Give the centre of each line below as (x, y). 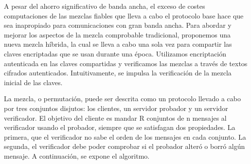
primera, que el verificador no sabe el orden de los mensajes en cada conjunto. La (125, 137)
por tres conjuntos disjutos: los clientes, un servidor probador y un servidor (116, 108)
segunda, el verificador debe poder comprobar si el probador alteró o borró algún (125, 146)
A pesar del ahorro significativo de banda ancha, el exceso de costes (105, 6)
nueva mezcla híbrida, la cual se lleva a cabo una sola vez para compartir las (118, 44)
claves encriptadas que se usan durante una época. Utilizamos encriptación (115, 53)
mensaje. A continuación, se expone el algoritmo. (77, 155)
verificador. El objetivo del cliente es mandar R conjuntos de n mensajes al (115, 118)
